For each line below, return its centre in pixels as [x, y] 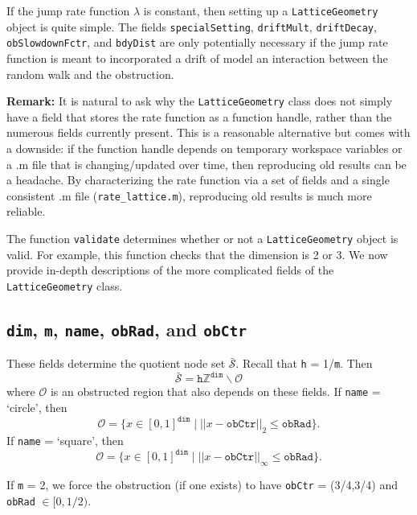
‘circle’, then [37, 408]
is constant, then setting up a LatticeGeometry [261, 10]
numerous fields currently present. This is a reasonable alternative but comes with [208, 132]
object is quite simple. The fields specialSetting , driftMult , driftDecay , [192, 26]
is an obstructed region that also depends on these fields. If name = [215, 391]
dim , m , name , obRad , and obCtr [127, 329]
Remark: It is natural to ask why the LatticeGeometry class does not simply [200, 101]
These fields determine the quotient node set [116, 363]
